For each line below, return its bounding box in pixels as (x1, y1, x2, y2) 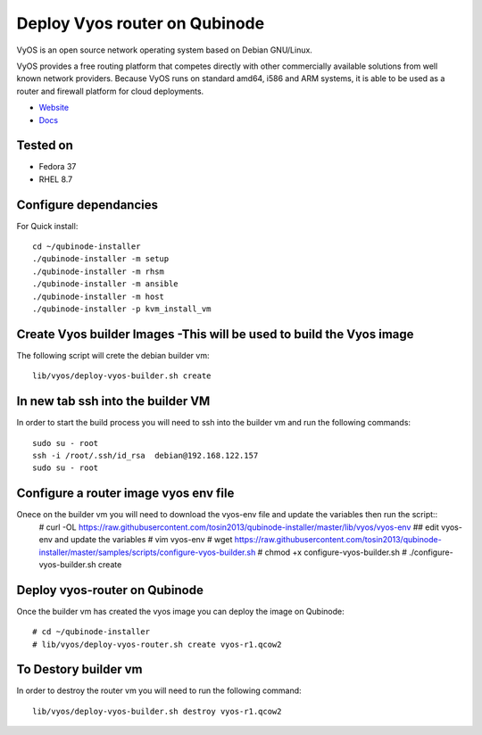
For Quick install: (16, 220, 79, 231)
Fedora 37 (38, 161, 77, 172)
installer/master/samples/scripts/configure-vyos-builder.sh (38, 547, 256, 557)
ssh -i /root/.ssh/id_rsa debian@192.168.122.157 (32, 450, 259, 461)
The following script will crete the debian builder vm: (16, 350, 210, 360)
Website (38, 103, 70, 113)
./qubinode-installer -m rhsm (32, 266, 165, 277)
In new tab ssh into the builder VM (16, 393, 211, 409)
